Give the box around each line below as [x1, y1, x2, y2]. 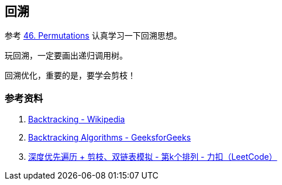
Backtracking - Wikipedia [28, 114, 125, 125]
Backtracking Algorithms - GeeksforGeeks [28, 132, 191, 143]
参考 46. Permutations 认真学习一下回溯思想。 [5, 30, 182, 41]
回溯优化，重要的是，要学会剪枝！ [5, 70, 136, 81]
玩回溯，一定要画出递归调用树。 [5, 50, 128, 61]
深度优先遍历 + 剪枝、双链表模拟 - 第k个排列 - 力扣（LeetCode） [28, 152, 277, 162]
